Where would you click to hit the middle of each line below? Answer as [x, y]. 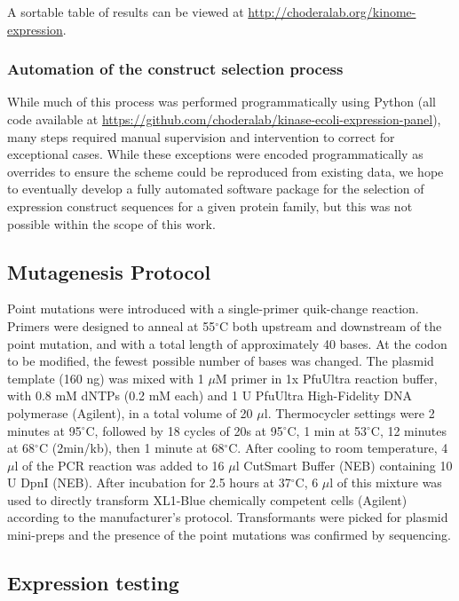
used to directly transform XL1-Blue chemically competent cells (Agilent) [207, 499]
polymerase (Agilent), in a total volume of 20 [130, 412]
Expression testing [93, 583]
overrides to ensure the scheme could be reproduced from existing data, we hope [226, 171]
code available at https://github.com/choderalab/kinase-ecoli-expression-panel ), [224, 119]
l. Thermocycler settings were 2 [349, 412]
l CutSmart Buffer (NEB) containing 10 [344, 465]
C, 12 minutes [409, 430]
